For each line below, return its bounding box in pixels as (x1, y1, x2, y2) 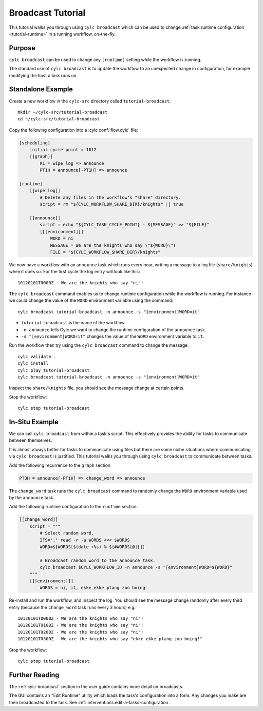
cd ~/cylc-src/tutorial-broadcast (18, 116, 100, 122)
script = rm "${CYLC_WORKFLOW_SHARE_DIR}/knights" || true (39, 201, 184, 207)
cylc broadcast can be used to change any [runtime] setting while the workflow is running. (9, 57, 202, 62)
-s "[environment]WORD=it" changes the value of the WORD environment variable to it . (21, 334, 205, 339)
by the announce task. (9, 495, 55, 500)
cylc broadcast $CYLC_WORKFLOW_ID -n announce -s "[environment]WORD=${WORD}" (39, 565, 233, 570)
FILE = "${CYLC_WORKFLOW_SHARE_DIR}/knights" (50, 249, 161, 255)
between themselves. (9, 437, 52, 443)
